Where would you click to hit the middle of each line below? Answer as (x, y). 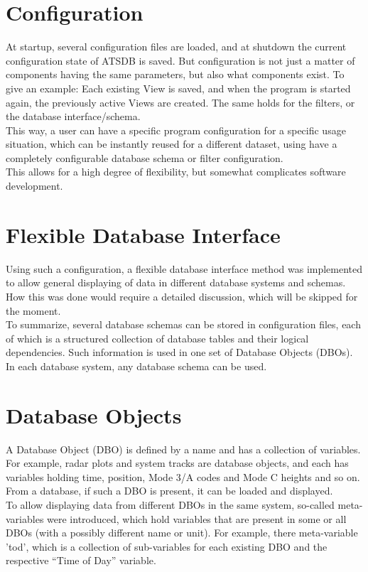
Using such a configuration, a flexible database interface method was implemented (184, 268)
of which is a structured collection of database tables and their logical (157, 338)
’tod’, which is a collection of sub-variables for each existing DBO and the (167, 546)
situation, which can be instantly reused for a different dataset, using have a (172, 144)
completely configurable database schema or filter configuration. (145, 157)
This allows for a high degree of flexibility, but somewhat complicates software (176, 172)
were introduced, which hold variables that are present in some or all (197, 518)
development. (34, 186)
